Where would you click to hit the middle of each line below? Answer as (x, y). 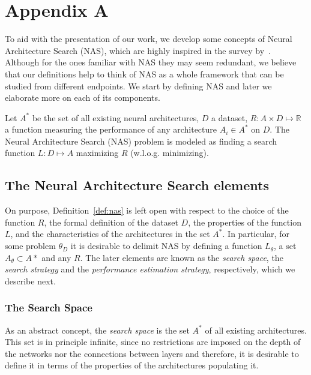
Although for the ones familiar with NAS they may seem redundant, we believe (151, 62)
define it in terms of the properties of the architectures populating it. (132, 365)
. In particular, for (256, 234)
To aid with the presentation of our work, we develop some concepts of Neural (149, 39)
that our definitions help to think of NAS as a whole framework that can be (144, 73)
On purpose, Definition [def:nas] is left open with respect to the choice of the (147, 210)
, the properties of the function (245, 222)
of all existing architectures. (256, 330)
